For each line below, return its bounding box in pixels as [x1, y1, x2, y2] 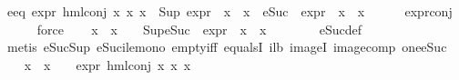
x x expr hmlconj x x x [24, 55, 191, 74]
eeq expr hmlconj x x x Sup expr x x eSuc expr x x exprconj [6, 2, 453, 20]
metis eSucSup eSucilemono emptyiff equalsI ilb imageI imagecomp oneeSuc [6, 37, 447, 56]
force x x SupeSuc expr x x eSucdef [36, 19, 362, 38]
